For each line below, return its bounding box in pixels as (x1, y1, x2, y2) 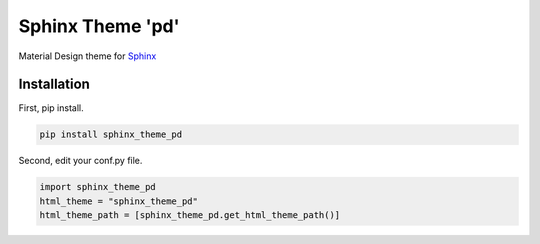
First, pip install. (18, 102, 84, 114)
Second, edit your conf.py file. (18, 155, 143, 167)
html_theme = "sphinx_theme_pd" (39, 195, 199, 207)
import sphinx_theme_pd (39, 181, 157, 193)
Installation (18, 76, 90, 93)
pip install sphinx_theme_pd (39, 129, 183, 140)
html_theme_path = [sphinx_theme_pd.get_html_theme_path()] (39, 210, 341, 221)
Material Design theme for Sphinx (18, 50, 157, 62)
